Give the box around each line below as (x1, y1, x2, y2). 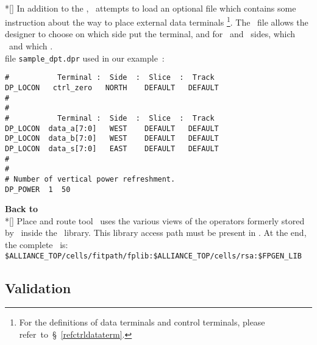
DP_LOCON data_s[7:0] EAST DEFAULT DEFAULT (5, 144, 219, 153)
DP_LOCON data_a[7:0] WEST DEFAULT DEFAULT (5, 124, 219, 133)
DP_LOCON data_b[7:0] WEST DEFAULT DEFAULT (5, 134, 219, 143)
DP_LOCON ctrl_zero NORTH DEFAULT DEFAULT (5, 83, 219, 92)
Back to (5, 202, 38, 215)
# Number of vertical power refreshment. (5, 174, 176, 183)
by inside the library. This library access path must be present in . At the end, (5, 226, 307, 239)
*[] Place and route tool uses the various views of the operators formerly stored (5, 214, 305, 227)
